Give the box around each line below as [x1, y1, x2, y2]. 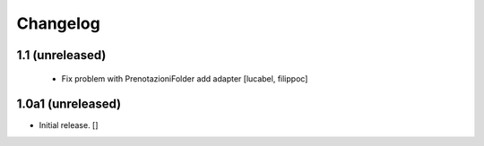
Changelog [16, 13, 100, 33]
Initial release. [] [39, 120, 99, 131]
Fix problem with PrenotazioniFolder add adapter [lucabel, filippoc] [61, 73, 308, 84]
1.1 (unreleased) [16, 47, 107, 63]
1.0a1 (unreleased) [16, 97, 122, 112]
